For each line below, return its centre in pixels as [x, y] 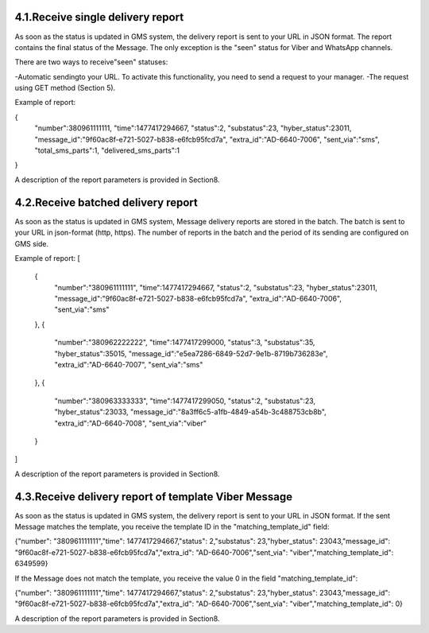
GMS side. [32, 243]
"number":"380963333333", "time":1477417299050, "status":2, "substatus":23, [185, 401]
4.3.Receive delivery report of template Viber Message [154, 497]
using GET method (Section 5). [65, 88]
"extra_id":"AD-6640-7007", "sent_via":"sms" [129, 365]
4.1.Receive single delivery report [99, 17]
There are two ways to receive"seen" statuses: [91, 62]
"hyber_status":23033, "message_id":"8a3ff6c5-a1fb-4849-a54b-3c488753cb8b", [191, 412]
